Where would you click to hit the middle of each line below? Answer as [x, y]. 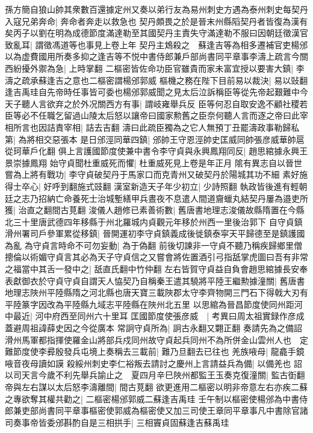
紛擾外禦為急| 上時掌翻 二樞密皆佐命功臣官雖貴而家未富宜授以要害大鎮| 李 [159, 68]
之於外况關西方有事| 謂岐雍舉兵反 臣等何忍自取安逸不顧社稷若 [186, 103]
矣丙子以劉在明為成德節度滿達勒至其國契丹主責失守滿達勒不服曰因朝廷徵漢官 [156, 33]
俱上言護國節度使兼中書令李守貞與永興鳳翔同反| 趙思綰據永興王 [183, 151]
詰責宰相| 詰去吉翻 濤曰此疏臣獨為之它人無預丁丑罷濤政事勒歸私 [173, 127]
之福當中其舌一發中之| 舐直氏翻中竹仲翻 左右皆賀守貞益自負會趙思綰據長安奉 [156, 269]
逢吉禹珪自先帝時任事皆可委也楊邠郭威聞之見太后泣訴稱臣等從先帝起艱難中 [152, 92]
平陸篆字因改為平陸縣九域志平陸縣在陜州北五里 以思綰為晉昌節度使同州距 [150, 304]
